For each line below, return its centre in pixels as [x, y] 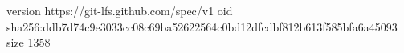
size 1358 [29, 42]
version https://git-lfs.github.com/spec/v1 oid [120, 10]
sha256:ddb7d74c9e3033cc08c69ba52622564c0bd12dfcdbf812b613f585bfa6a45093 [202, 26]
